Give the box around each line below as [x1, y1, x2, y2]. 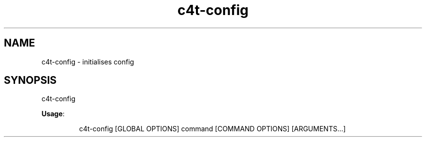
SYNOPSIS [4, 74, 57, 87]
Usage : [41, 110, 65, 118]
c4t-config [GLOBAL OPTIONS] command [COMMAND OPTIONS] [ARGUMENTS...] [79, 125, 346, 133]
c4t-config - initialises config [41, 57, 134, 66]
